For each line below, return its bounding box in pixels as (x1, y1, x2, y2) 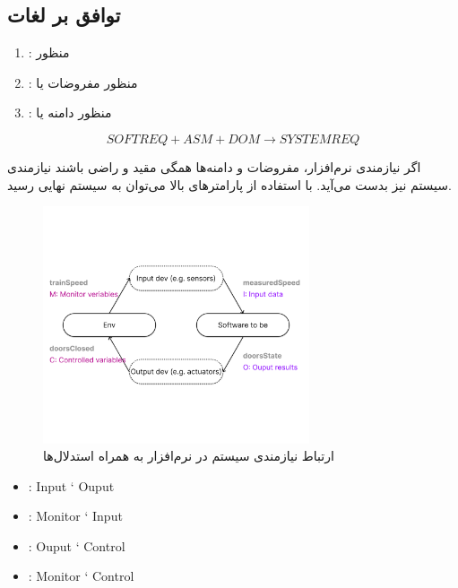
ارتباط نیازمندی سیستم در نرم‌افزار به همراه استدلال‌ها (43, 446, 334, 465)
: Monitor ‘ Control (28, 566, 134, 585)
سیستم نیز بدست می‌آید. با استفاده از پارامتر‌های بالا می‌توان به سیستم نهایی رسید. (7, 175, 452, 194)
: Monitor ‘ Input (28, 506, 123, 525)
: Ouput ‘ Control (28, 536, 125, 555)
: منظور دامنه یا (28, 103, 112, 122)
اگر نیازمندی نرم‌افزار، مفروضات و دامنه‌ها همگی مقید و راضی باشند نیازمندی (7, 157, 421, 176)
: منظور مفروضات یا (28, 73, 138, 91)
